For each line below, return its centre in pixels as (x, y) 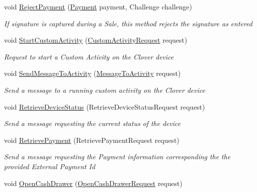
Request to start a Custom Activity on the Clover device (89, 56)
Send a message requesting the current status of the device (92, 123)
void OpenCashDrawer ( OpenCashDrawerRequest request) (93, 183)
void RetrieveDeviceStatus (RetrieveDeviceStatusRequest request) (105, 106)
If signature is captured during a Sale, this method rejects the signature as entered (128, 23)
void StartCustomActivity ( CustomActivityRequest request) (96, 40)
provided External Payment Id (50, 166)
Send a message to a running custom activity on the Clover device (105, 90)
